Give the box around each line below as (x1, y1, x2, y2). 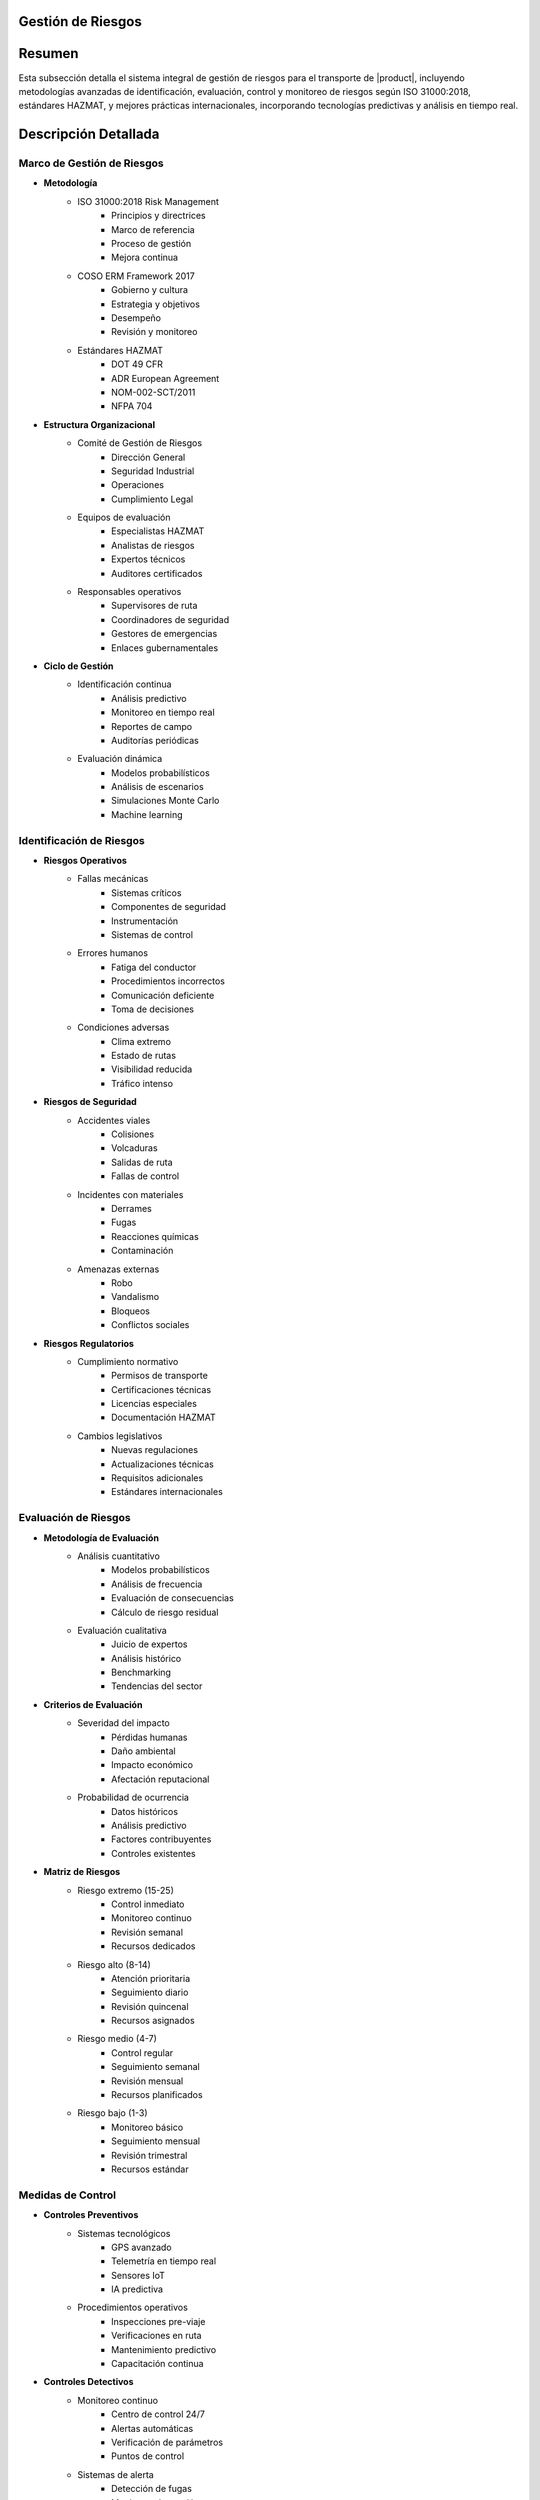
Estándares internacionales (111, 1486, 224, 1498)
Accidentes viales (77, 1114, 151, 1126)
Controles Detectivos (43, 2376, 134, 2388)
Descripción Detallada (18, 126, 160, 143)
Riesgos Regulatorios (43, 1337, 135, 1349)
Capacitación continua (111, 2358, 204, 2370)
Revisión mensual (111, 2075, 184, 2087)
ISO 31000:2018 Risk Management (77, 195, 219, 207)
